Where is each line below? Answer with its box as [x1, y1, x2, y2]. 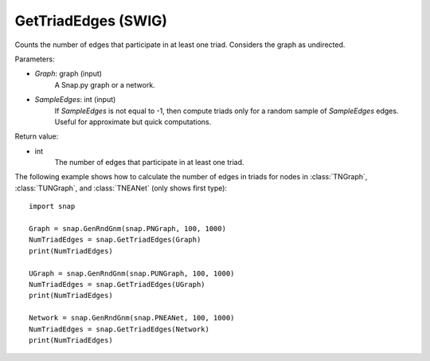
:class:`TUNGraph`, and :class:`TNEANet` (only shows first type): [14, 183, 227, 193]
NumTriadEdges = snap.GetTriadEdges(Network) [29, 324, 210, 334]
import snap [29, 202, 76, 211]
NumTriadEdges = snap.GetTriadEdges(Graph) [29, 235, 201, 245]
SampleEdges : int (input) [34, 95, 116, 104]
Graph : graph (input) [34, 69, 103, 79]
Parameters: [14, 54, 55, 64]
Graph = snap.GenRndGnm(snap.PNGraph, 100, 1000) [29, 224, 227, 233]
